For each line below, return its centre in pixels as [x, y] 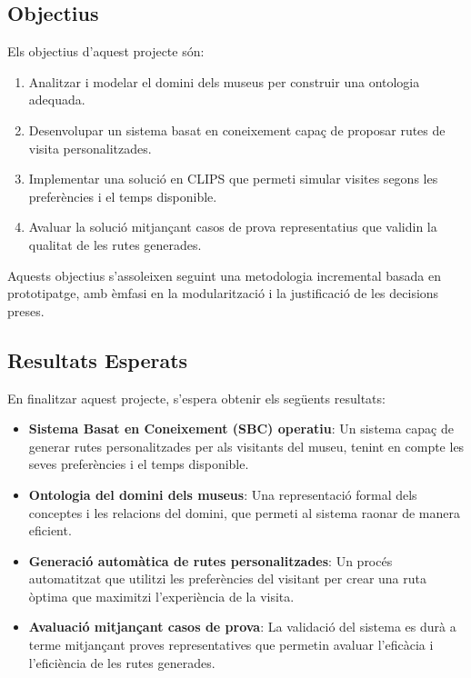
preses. [26, 310]
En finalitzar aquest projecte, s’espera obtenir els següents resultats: [196, 398]
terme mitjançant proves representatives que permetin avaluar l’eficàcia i [231, 645]
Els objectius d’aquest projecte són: [106, 51]
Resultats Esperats [98, 359]
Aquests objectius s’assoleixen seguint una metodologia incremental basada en [225, 275]
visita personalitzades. [90, 148]
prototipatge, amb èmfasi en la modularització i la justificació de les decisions [223, 293]
